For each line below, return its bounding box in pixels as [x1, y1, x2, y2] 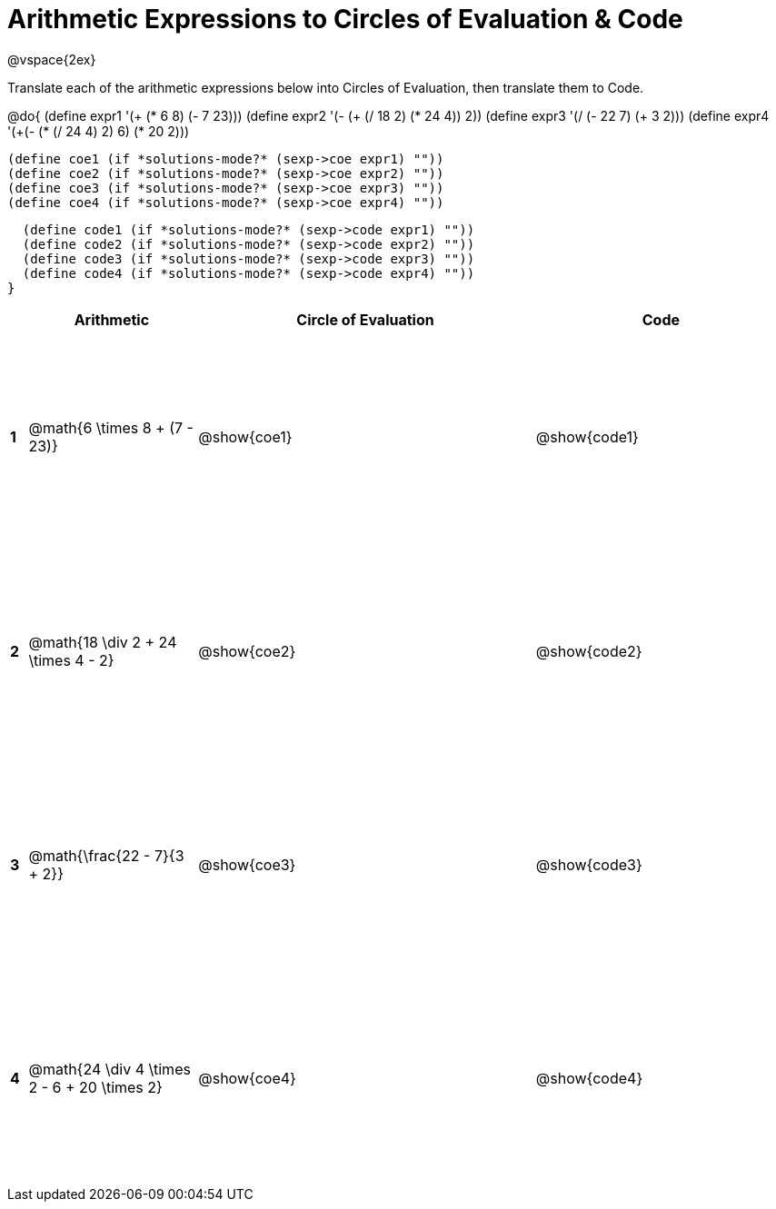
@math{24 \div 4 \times [28, 1060, 191, 1079]
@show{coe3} [198, 856, 296, 875]
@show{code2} [535, 641, 642, 660]
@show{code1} [535, 428, 639, 447]
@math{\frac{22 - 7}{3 [28, 847, 184, 866]
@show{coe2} [198, 641, 296, 660]
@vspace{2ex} [7, 51, 96, 67]
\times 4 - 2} [28, 650, 114, 669]
